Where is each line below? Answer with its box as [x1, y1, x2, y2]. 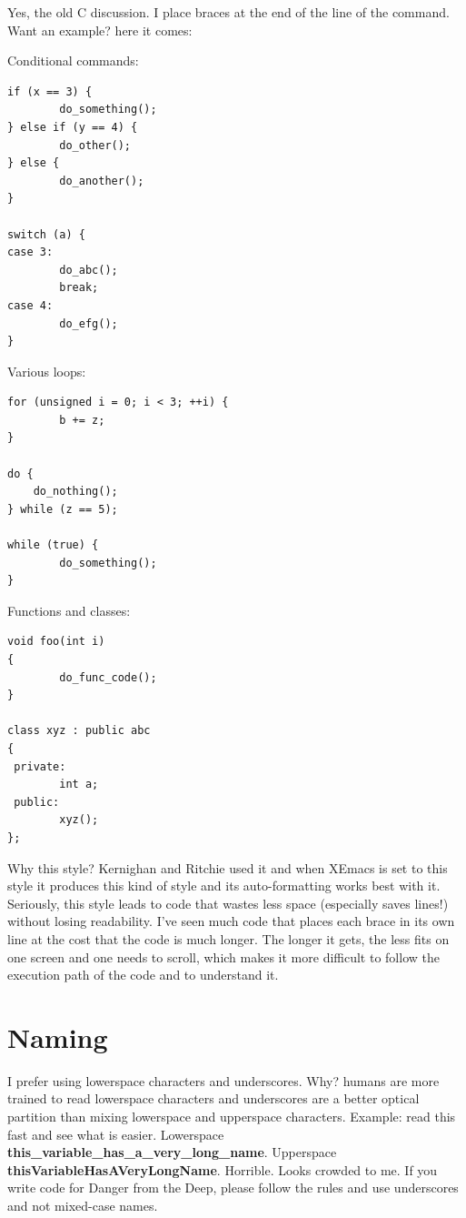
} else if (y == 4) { [7, 120, 138, 134]
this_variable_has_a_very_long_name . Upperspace [7, 1143, 337, 1162]
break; [59, 281, 99, 295]
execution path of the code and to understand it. [7, 965, 279, 984]
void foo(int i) [7, 635, 105, 649]
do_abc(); [59, 263, 118, 277]
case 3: [7, 246, 54, 259]
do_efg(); [59, 317, 118, 330]
